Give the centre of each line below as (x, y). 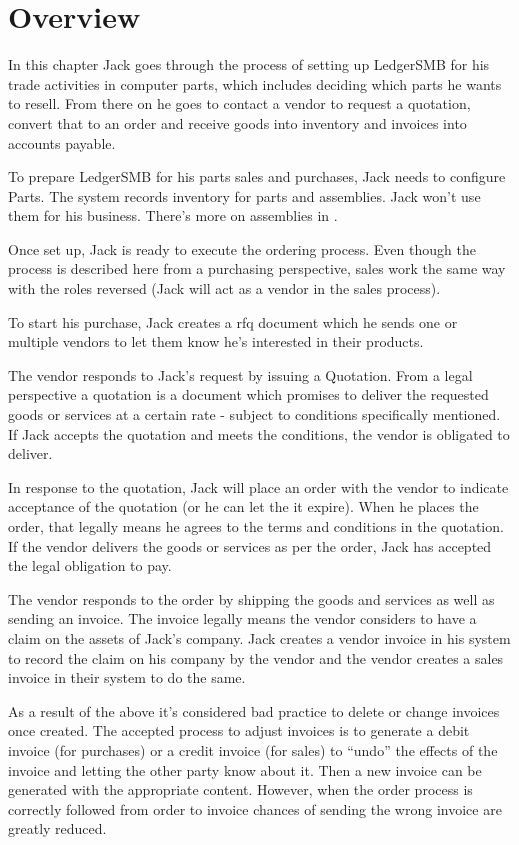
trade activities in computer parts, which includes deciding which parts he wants (255, 83)
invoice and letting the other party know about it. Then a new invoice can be (245, 769)
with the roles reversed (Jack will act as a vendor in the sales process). (224, 288)
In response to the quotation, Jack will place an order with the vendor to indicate (258, 486)
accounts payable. (62, 142)
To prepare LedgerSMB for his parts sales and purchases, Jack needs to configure (257, 176)
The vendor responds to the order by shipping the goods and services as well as (251, 598)
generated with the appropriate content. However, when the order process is (240, 789)
